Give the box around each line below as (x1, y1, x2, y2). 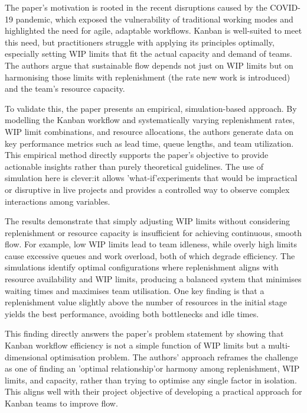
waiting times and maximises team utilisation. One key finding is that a (5, 284, 264, 296)
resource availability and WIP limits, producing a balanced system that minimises (5, 273, 302, 285)
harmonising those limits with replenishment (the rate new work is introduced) (5, 70, 290, 83)
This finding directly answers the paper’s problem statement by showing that (5, 327, 284, 340)
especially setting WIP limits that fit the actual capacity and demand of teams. (5, 47, 292, 60)
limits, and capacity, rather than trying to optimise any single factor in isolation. (5, 373, 297, 386)
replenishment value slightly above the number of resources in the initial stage (5, 296, 288, 308)
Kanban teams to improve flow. (5, 397, 118, 409)
